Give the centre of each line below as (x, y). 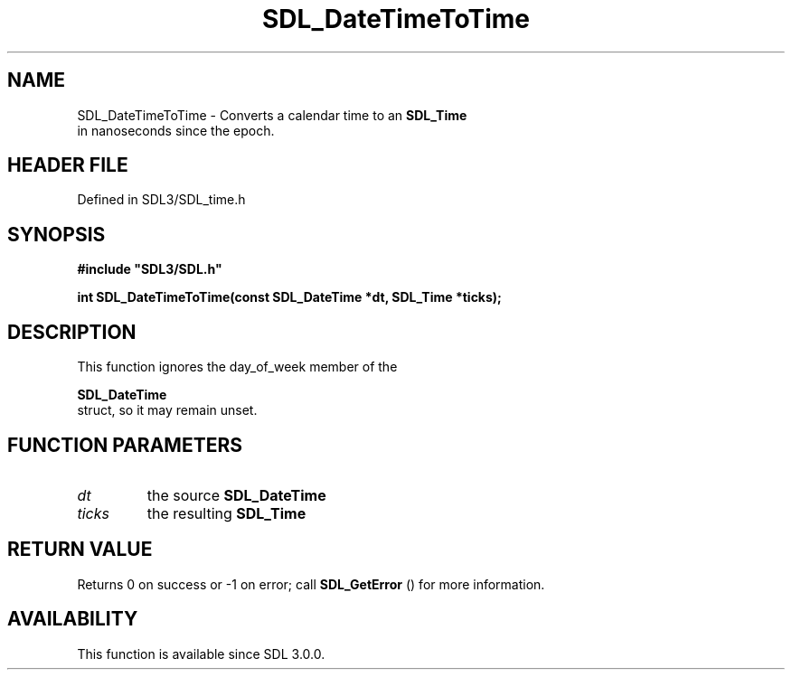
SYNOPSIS (57, 234)
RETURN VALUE (80, 550)
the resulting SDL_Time (226, 513)
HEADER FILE (68, 165)
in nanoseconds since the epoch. (176, 130)
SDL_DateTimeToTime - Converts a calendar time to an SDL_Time (272, 115)
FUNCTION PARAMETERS (125, 445)
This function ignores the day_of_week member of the (237, 367)
